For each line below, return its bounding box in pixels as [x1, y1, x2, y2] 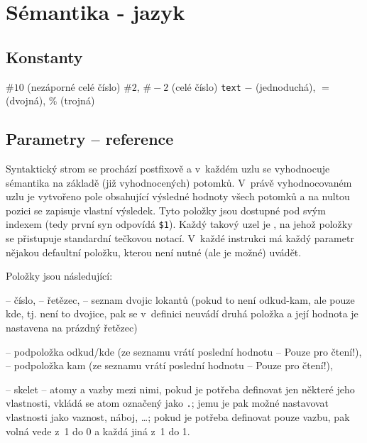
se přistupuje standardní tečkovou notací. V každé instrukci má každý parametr [6, 231, 354, 246]
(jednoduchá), [256, 79, 316, 94]
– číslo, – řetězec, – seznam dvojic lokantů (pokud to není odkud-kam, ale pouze [6, 292, 355, 307]
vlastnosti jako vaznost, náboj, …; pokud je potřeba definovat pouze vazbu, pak [6, 410, 350, 425]
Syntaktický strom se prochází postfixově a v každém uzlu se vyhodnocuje [6, 161, 330, 176]
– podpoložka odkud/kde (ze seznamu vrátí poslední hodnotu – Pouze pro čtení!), [6, 344, 362, 359]
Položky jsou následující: [6, 268, 113, 283]
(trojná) [60, 93, 95, 108]
